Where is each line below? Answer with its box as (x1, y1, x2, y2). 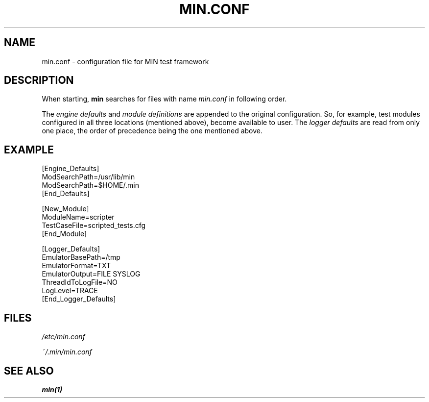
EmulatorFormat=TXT (42, 261, 111, 270)
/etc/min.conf (42, 332, 85, 341)
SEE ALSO (4, 364, 54, 377)
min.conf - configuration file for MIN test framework (42, 57, 209, 66)
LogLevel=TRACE (42, 286, 98, 295)
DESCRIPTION (4, 74, 74, 87)
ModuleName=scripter (42, 213, 115, 222)
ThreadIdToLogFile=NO (42, 278, 118, 287)
